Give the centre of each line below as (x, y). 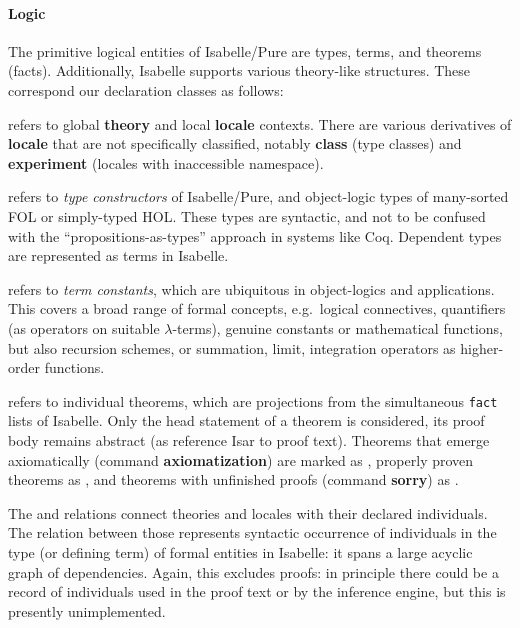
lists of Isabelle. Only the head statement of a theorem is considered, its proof (246, 420)
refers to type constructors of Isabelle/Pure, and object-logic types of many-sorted (258, 196)
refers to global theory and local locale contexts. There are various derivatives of (260, 123)
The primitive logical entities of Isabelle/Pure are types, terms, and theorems (245, 50)
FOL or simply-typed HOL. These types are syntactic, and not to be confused (247, 215)
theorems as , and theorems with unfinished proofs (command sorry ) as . (233, 479)
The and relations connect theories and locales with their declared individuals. (248, 512)
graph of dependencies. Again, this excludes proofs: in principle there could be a (253, 571)
